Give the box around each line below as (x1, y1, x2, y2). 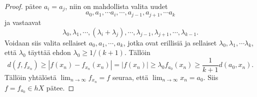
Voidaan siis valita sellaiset (4, 37, 87, 47)
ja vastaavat (4, 16, 41, 27)
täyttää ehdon (28, 47, 71, 57)
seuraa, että (112, 71, 148, 82)
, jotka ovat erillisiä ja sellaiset (123, 37, 217, 47)
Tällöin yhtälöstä (4, 71, 57, 82)
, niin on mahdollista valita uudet (65, 1, 168, 11)
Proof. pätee (4, 1, 42, 11)
